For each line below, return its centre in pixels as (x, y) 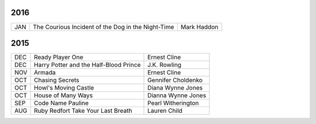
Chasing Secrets (57, 80)
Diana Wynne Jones (175, 88)
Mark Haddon (200, 27)
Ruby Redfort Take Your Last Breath (83, 111)
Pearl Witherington (173, 103)
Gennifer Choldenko (175, 80)
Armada (45, 73)
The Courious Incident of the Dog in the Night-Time (104, 27)
